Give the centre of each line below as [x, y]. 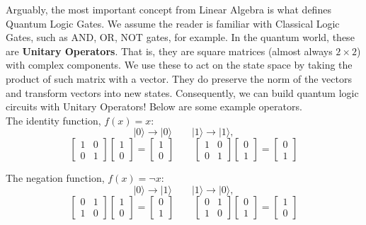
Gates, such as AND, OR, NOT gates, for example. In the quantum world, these [180, 37]
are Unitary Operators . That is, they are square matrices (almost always [169, 51]
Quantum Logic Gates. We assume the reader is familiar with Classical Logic [173, 23]
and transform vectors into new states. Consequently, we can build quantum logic [182, 92]
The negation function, [55, 178]
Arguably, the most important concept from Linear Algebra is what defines [168, 9]
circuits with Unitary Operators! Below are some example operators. [154, 106]
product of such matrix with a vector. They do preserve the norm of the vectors [179, 78]
